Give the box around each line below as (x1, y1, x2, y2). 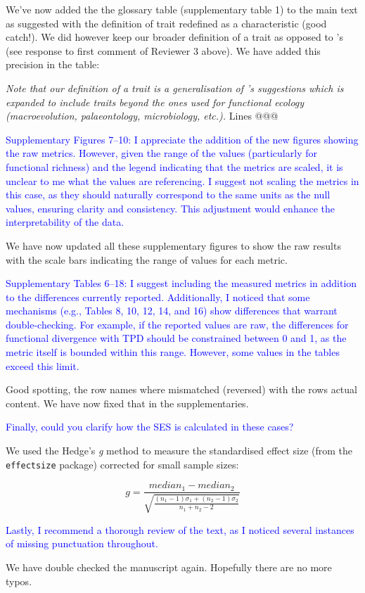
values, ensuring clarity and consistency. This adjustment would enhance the (6, 200, 335, 215)
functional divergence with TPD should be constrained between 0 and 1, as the (6, 331, 347, 345)
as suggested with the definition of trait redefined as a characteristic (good (6, 15, 327, 30)
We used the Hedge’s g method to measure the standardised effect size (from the (6, 443, 353, 458)
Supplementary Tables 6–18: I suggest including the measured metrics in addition (6, 276, 357, 291)
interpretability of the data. (6, 215, 124, 229)
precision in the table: (6, 57, 100, 72)
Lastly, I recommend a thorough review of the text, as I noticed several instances (6, 522, 354, 537)
